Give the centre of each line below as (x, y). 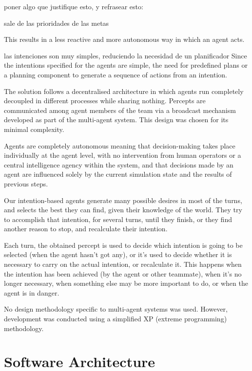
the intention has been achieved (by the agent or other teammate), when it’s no (123, 273)
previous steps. (26, 183)
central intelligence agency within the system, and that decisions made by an (119, 164)
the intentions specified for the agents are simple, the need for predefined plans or (126, 65)
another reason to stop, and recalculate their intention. (86, 229)
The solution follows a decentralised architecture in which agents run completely (124, 91)
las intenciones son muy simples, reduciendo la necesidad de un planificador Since (126, 55)
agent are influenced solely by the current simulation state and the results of (118, 174)
